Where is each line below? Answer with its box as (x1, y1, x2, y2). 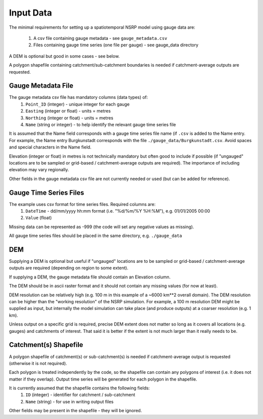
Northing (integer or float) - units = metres (25, 115, 113, 121)
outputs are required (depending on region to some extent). (9, 265, 129, 271)
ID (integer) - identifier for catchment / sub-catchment (25, 392, 135, 398)
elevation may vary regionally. (9, 167, 69, 173)
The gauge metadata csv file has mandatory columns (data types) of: (9, 94, 148, 100)
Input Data (9, 7, 52, 18)
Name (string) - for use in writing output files (25, 399, 114, 404)
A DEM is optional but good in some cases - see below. (9, 53, 120, 59)
